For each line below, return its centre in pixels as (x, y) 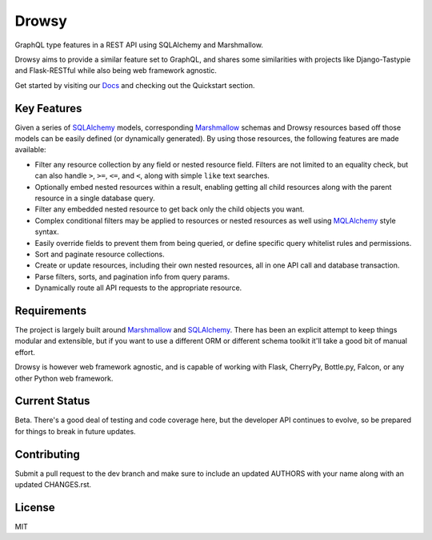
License (35, 508)
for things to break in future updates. (75, 431)
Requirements (51, 310)
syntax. (47, 232)
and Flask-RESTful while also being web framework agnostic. (116, 71)
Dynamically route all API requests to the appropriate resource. (138, 288)
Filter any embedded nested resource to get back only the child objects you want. (170, 209)
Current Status (52, 401)
